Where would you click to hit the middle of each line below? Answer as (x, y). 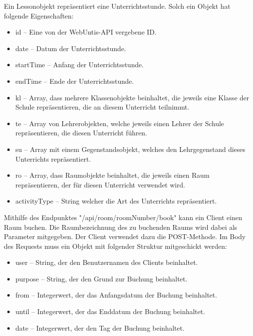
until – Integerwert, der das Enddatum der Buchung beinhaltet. (110, 311)
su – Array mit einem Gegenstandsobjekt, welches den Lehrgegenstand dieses (130, 149)
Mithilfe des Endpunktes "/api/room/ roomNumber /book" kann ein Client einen (123, 217)
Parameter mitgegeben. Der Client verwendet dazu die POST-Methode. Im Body (125, 236)
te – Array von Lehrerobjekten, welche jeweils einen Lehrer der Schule (120, 123)
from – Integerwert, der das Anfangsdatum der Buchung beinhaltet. (116, 295)
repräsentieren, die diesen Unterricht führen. (81, 133)
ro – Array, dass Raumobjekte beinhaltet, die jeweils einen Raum (112, 175)
